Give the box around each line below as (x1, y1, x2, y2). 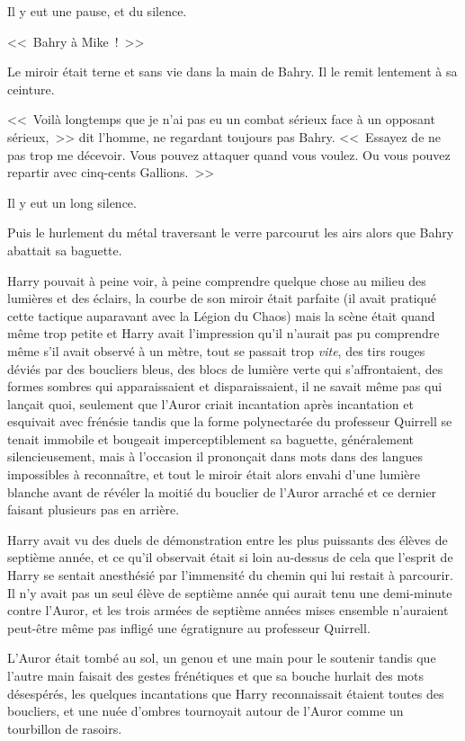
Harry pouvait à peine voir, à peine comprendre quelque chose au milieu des (7, 271, 426, 290)
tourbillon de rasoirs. (7, 719, 122, 737)
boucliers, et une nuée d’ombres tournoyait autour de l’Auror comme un (7, 701, 404, 720)
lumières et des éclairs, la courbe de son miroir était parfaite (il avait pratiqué (7, 289, 436, 308)
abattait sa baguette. (7, 240, 122, 259)
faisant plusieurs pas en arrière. (7, 500, 180, 519)
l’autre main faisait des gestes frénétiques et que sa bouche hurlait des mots (7, 666, 425, 684)
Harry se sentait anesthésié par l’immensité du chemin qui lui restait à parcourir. (7, 566, 453, 585)
